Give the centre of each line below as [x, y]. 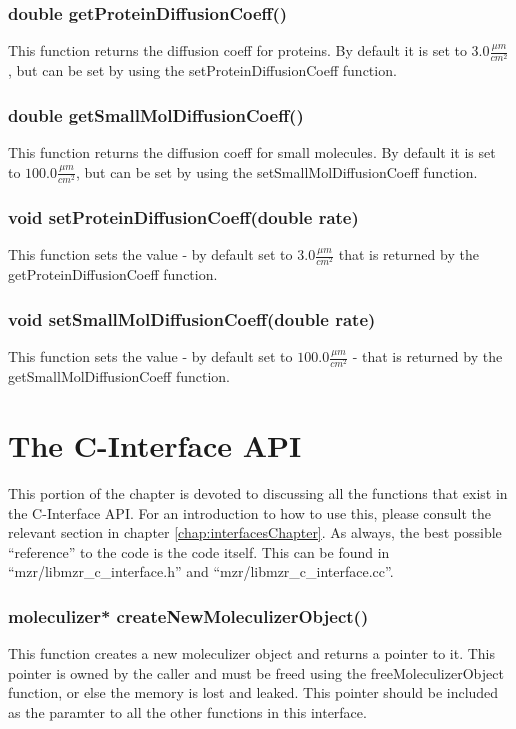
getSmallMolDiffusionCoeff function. [119, 376]
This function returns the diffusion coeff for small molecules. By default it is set [252, 152]
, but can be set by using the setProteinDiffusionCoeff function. [202, 70]
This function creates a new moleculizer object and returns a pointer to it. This [251, 653]
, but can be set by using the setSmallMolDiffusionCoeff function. [276, 171]
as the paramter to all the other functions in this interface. [187, 711]
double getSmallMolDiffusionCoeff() [156, 114]
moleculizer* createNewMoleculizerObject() [188, 615]
